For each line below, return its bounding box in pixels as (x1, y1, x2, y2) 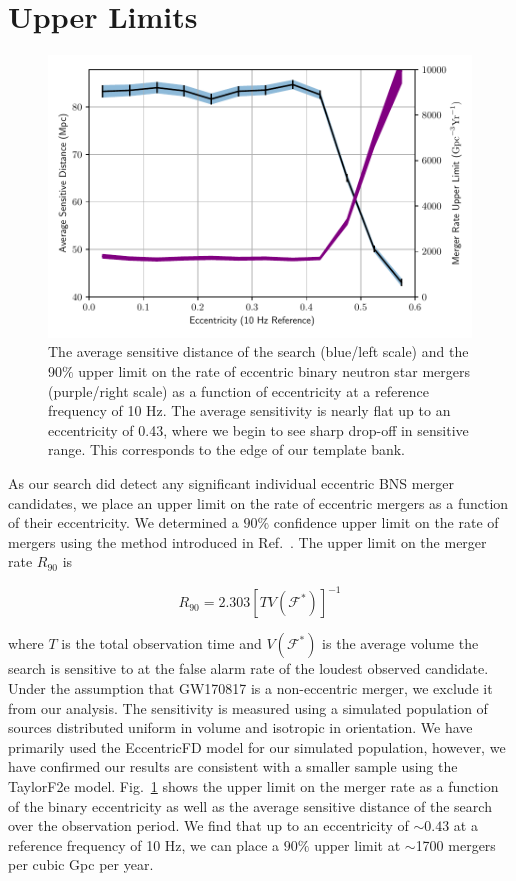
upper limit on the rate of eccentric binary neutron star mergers (78, 360, 471, 381)
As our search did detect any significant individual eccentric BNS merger (8, 472, 454, 493)
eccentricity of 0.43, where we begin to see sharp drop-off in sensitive (48, 419, 469, 440)
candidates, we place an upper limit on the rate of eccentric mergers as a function (8, 492, 509, 513)
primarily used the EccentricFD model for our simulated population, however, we (8, 736, 506, 757)
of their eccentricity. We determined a (8, 512, 239, 533)
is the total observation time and (61, 633, 262, 654)
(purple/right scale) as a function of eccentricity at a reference (48, 380, 430, 401)
